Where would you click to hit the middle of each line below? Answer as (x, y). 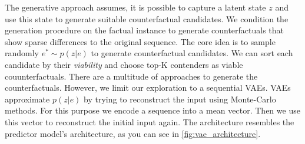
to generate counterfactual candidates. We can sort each (192, 53)
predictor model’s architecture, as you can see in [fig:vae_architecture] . (133, 133)
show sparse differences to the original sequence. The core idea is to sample (140, 41)
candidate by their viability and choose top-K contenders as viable (124, 64)
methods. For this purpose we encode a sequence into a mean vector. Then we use (152, 110)
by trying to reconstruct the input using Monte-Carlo (180, 99)
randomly (22, 53)
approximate (27, 99)
